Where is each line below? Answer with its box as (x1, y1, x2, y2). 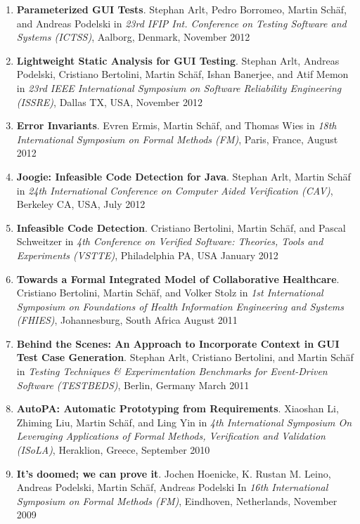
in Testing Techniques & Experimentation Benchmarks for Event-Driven (16, 364, 328, 379)
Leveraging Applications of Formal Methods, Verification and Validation (16, 428, 326, 443)
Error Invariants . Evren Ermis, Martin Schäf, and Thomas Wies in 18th (16, 118, 337, 133)
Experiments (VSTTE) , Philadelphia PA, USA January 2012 (16, 247, 278, 262)
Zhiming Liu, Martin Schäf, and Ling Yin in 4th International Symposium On (16, 414, 352, 429)
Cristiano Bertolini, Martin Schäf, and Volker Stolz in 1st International (16, 285, 323, 300)
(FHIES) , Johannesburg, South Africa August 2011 (16, 313, 238, 327)
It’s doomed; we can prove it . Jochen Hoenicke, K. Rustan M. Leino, (16, 466, 331, 480)
